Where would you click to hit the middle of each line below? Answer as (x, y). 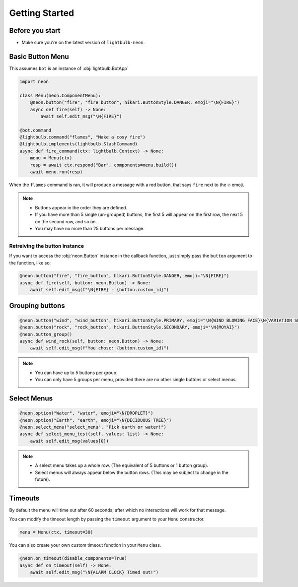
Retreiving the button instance (47, 246)
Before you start (35, 31)
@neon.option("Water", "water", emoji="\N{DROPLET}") (86, 413)
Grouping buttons (37, 305)
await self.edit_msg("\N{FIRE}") (81, 116)
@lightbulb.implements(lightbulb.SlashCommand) (78, 144)
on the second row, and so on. (66, 221)
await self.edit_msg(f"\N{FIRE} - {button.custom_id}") (100, 290)
